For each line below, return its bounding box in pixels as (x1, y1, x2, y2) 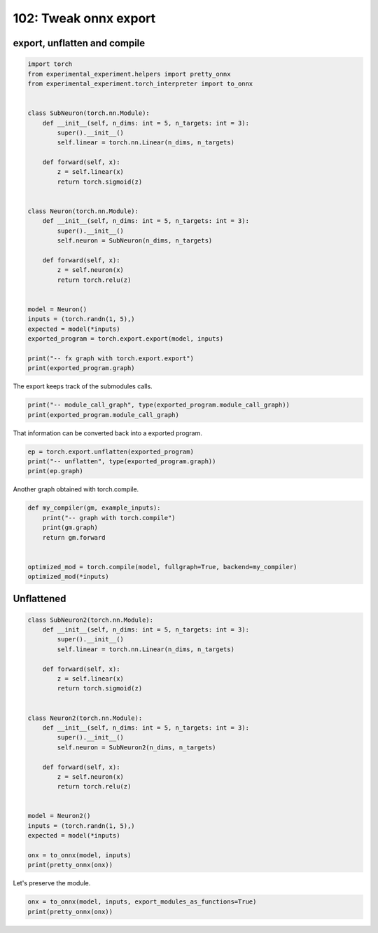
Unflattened (13, 593, 66, 605)
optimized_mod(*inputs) (27, 573, 110, 581)
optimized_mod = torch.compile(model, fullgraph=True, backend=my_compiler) (27, 563, 297, 571)
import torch (27, 60, 73, 68)
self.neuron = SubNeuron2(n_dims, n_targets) (57, 743, 216, 751)
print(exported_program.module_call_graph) (27, 411, 180, 418)
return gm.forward (42, 533, 106, 541)
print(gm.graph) (42, 524, 98, 532)
